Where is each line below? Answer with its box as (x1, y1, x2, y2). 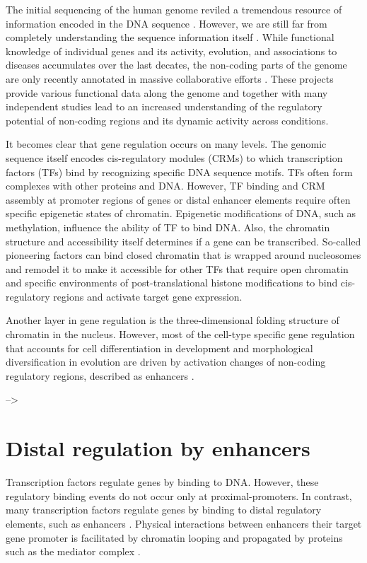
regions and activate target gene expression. (53, 289, 243, 303)
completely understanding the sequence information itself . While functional (6, 30, 334, 45)
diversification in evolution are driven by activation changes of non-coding (6, 354, 326, 369)
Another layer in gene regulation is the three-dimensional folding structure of (6, 313, 339, 327)
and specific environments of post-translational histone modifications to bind (6, 275, 338, 290)
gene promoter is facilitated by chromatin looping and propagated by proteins (6, 530, 343, 545)
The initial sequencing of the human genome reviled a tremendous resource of (6, 2, 342, 16)
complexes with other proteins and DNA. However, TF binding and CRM (6, 178, 325, 193)
